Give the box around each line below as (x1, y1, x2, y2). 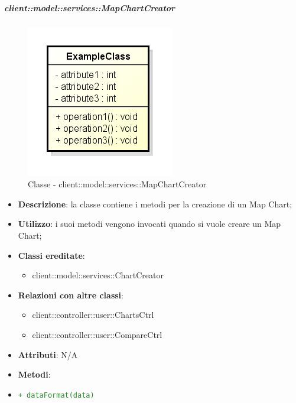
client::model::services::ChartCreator (32, 269, 164, 281)
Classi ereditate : (18, 249, 85, 261)
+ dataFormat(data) (18, 391, 95, 399)
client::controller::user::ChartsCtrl (32, 308, 154, 321)
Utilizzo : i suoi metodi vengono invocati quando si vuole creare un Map (18, 217, 281, 230)
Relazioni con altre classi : (18, 288, 123, 301)
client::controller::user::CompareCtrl (32, 328, 162, 340)
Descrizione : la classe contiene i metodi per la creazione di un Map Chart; (18, 197, 292, 210)
